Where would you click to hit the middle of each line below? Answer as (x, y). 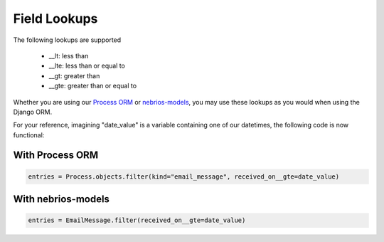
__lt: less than (69, 56)
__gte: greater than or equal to (93, 86)
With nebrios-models (62, 199)
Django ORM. (33, 112)
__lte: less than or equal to (87, 66)
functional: (29, 135)
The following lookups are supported (67, 40)
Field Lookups (55, 19)
